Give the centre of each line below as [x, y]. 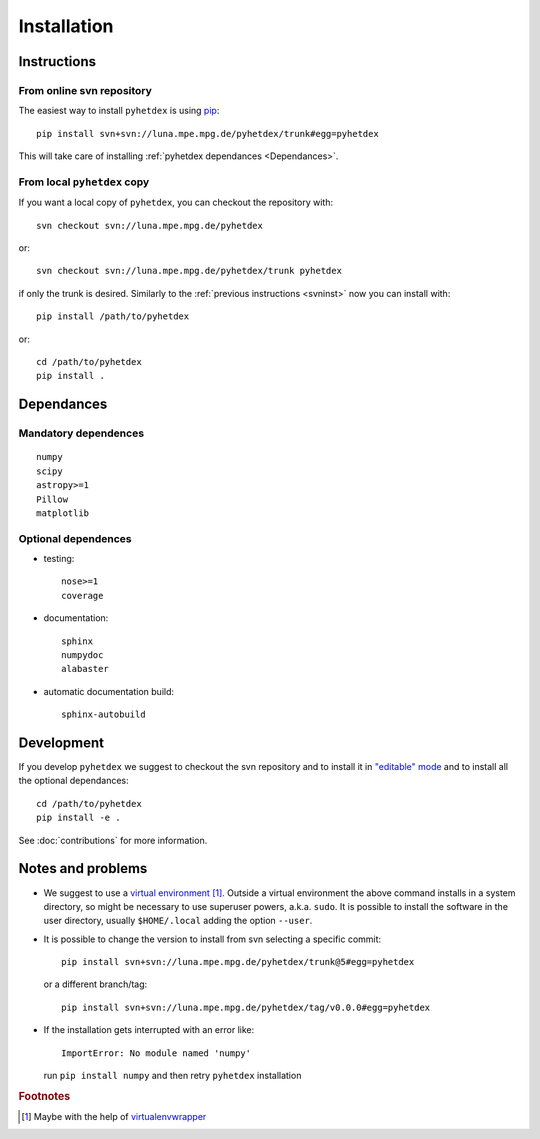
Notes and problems [83, 868]
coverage [82, 595]
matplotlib [63, 513]
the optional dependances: [73, 781]
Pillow [52, 499]
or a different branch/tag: [95, 984]
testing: [59, 559]
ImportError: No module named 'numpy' [156, 1053]
